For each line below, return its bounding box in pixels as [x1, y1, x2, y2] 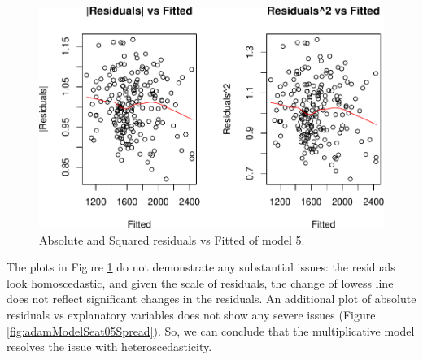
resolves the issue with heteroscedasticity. [7, 338, 212, 355]
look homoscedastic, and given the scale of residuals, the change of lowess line [7, 274, 394, 291]
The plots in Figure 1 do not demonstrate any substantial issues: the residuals [7, 258, 395, 275]
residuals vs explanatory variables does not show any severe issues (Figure [7, 306, 376, 323]
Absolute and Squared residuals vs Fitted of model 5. [39, 231, 305, 248]
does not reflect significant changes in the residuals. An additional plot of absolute [7, 290, 416, 307]
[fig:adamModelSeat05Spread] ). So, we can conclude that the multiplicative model [7, 322, 415, 339]
